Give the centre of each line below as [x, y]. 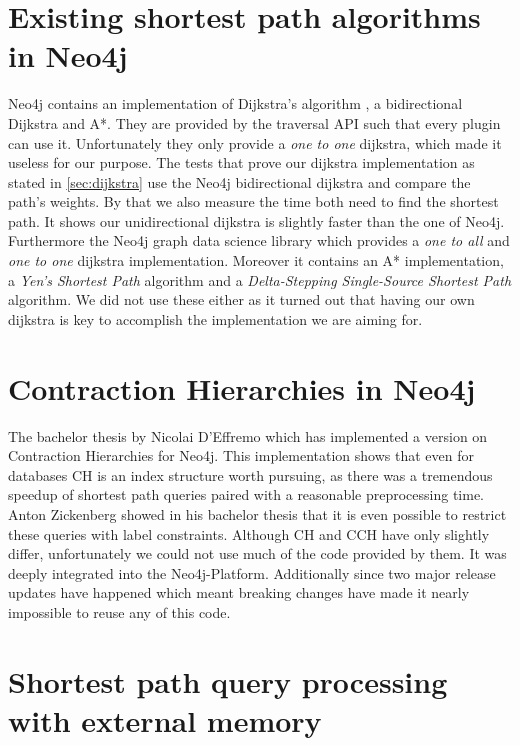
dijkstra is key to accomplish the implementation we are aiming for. [215, 318]
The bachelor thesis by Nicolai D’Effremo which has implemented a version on [248, 435]
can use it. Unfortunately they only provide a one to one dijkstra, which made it [255, 142]
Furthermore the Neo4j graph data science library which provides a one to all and [259, 240]
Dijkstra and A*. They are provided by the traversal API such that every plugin [254, 122]
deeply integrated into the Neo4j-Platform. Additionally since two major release [252, 572]
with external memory [165, 719]
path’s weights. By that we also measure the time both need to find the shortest [253, 201]
